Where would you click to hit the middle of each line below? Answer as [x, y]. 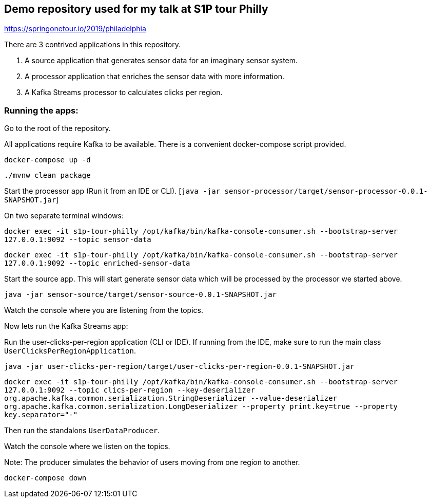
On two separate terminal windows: [64, 216]
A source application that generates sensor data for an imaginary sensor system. [161, 61]
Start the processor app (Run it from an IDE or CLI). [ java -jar [112, 191]
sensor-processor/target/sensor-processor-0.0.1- [326, 191]
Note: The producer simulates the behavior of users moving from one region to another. [152, 462]
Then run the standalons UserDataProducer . [82, 431]
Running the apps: [41, 110]
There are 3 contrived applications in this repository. [92, 45]
